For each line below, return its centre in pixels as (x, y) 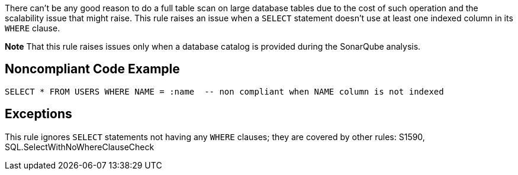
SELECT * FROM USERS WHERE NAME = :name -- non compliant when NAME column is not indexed (224, 91)
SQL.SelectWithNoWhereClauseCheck (80, 147)
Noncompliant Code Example (92, 69)
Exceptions (38, 114)
